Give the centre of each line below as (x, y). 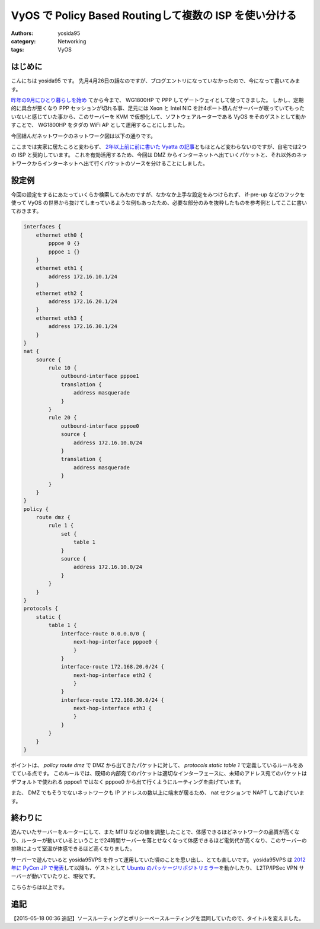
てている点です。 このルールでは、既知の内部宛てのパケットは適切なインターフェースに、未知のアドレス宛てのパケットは (159, 774)
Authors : (22, 33)
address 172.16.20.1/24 (83, 301)
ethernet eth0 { (59, 235)
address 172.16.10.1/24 (83, 276)
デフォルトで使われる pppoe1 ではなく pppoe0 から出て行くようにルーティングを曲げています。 (128, 782)
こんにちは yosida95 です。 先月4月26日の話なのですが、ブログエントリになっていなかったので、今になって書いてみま (156, 81)
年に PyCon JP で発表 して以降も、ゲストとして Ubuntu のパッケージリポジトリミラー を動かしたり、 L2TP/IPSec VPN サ (158, 868)
